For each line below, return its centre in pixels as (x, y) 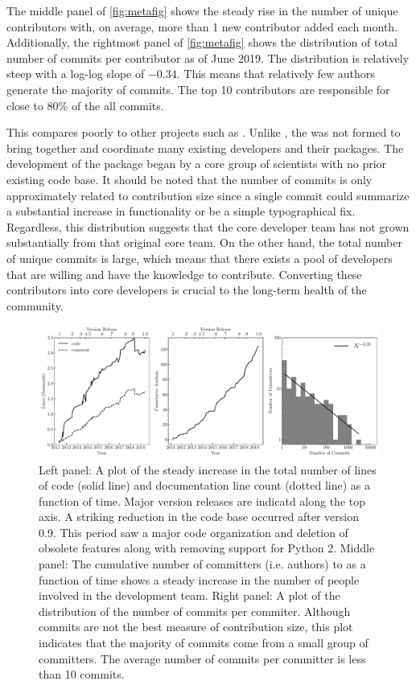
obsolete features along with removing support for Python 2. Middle (207, 548)
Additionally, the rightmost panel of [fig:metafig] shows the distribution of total (202, 42)
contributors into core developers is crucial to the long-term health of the (187, 290)
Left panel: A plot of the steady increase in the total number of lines (208, 469)
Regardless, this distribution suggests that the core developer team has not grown (208, 226)
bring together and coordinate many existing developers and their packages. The (205, 148)
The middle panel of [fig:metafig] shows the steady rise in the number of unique (202, 10)
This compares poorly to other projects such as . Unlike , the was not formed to (204, 132)
